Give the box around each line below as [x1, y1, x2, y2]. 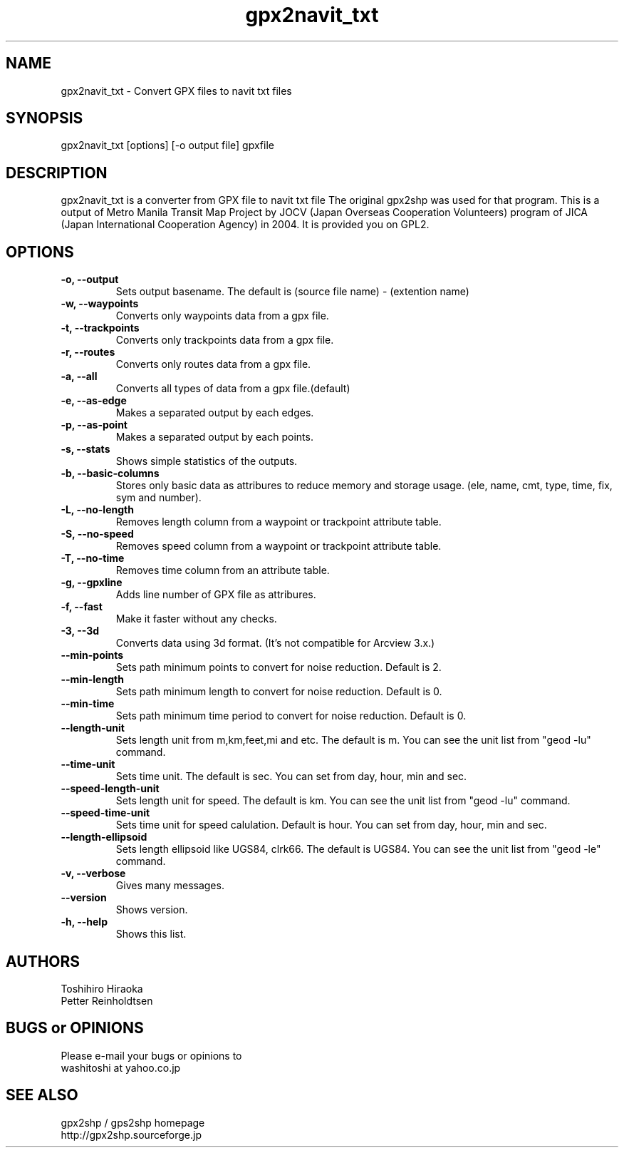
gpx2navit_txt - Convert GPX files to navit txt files [61, 84, 292, 97]
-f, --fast [61, 600, 103, 613]
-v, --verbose [61, 867, 126, 880]
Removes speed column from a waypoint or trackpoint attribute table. [115, 540, 442, 553]
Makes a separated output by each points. [115, 431, 313, 444]
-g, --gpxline [61, 576, 123, 589]
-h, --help [61, 916, 108, 928]
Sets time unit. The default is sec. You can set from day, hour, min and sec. [115, 770, 467, 783]
